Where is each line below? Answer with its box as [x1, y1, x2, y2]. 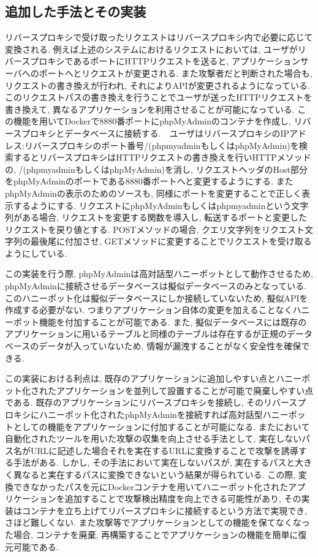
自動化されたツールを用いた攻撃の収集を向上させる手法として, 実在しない [5, 432, 302, 445]
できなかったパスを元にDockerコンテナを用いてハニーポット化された [13, 480, 289, 493]
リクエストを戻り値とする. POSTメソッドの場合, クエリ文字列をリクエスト [5, 222, 305, 235]
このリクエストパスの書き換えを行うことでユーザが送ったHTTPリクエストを [5, 91, 312, 104]
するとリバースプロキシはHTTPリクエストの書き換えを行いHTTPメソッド [13, 151, 311, 164]
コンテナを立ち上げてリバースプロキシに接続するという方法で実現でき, [21, 504, 308, 517]
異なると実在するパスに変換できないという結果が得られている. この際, [13, 468, 296, 480]
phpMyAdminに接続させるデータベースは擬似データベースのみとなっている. [5, 279, 307, 292]
